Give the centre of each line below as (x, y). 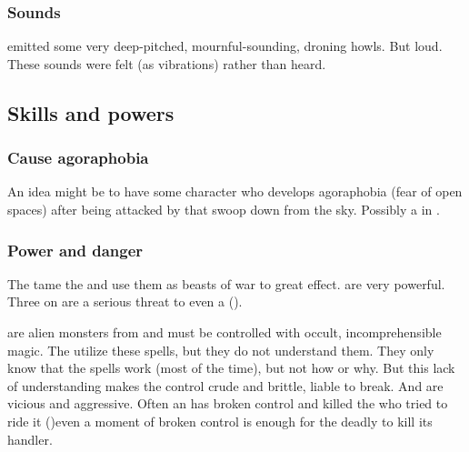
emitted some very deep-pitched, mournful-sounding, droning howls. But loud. (225, 46)
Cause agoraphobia (78, 158)
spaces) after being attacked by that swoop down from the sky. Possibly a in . (224, 209)
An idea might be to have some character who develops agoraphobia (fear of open (235, 191)
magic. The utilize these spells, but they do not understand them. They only (221, 350)
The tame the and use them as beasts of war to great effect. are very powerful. (226, 283)
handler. (30, 439)
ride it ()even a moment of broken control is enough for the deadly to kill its (220, 421)
